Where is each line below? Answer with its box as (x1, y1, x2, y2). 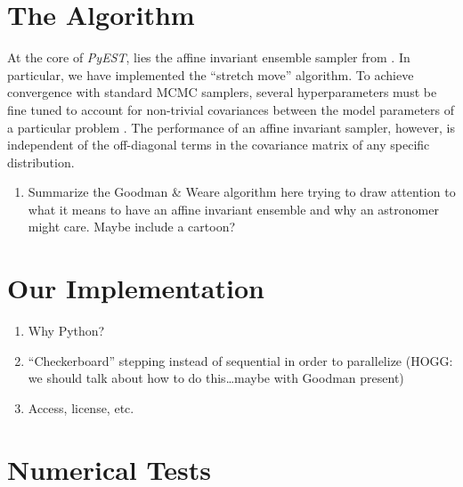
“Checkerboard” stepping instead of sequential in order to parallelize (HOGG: (28, 351, 453, 369)
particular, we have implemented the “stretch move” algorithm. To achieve (7, 65, 414, 84)
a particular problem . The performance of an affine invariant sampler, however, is (7, 118, 455, 136)
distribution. (7, 152, 75, 171)
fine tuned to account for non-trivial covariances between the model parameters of (7, 100, 454, 118)
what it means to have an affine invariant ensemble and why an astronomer (28, 199, 439, 218)
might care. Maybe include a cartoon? (28, 217, 236, 236)
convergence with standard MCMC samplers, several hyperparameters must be (7, 83, 437, 101)
